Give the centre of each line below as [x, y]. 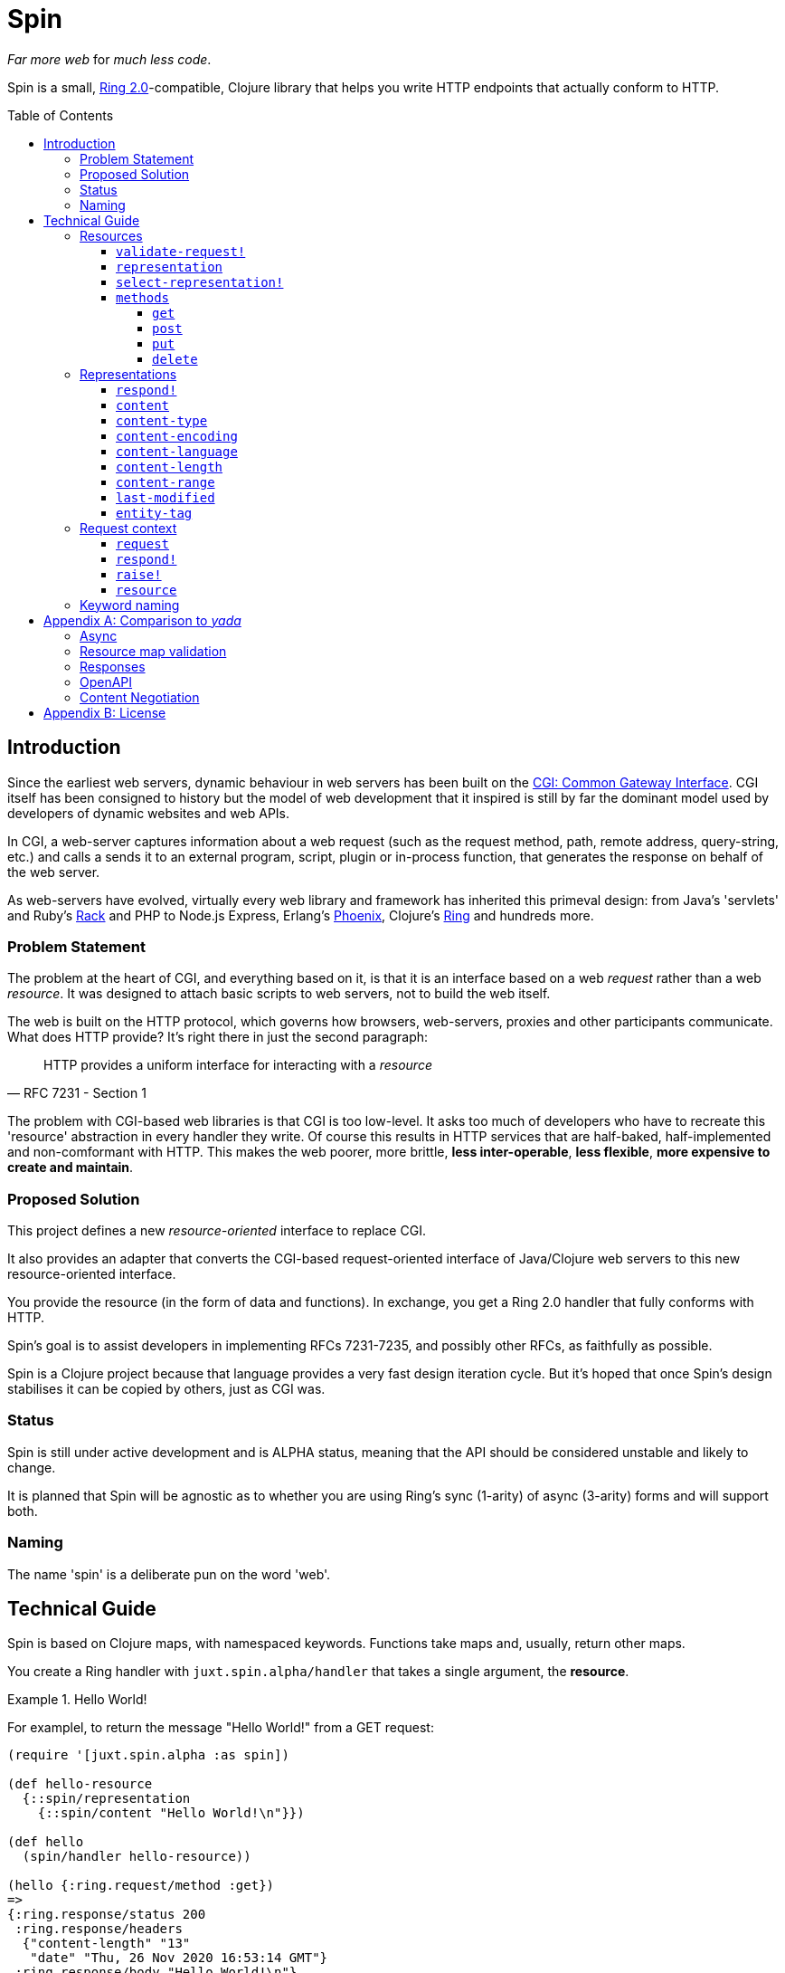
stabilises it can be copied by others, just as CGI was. [166, 1389]
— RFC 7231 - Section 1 [77, 1093]
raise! [139, 574]
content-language [177, 451]
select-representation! [200, 282]
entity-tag [154, 513]
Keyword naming [130, 605]
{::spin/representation [106, 1799]
